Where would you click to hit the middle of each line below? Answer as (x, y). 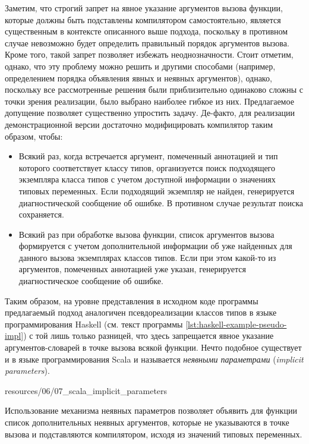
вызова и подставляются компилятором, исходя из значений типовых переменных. (154, 434)
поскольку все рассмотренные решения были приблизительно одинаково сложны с (154, 89)
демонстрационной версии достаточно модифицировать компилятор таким (139, 124)
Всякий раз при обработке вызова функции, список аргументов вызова (146, 234)
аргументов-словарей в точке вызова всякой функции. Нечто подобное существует (153, 347)
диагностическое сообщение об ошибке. (91, 281)
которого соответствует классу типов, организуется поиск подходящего (147, 167)
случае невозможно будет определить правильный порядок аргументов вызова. (147, 42)
